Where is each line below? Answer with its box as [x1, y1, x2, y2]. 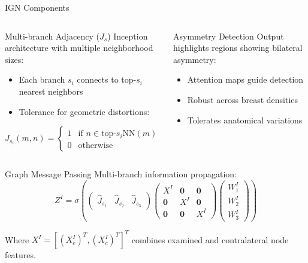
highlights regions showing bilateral [173, 41, 303, 54]
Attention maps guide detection [187, 73, 304, 86]
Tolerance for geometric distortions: [19, 105, 150, 117]
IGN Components [5, 1, 70, 13]
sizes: [5, 53, 24, 65]
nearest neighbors [19, 84, 83, 97]
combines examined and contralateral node [131, 233, 289, 246]
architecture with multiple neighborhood [5, 41, 153, 54]
